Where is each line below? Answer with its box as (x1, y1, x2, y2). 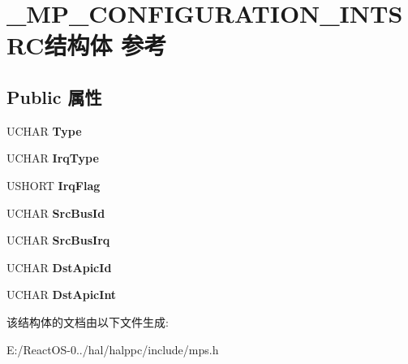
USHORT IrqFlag (6, 176, 101, 193)
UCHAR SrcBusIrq (6, 232, 110, 249)
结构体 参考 (44, 28, 167, 62)
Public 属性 (6, 84, 102, 109)
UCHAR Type (6, 122, 82, 139)
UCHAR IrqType (6, 149, 99, 167)
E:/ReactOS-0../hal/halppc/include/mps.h (6, 340, 219, 357)
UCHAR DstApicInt (6, 286, 117, 303)
